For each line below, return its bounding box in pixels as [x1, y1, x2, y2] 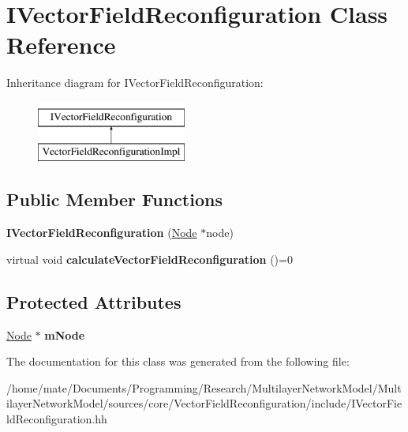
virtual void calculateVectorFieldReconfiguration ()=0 [6, 250, 293, 267]
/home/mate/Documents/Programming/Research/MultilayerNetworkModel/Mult [6, 379, 402, 396]
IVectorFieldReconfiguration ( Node [6, 224, 197, 241]
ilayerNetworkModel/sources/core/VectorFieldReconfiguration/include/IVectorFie [6, 395, 402, 411]
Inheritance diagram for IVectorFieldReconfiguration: [6, 74, 264, 91]
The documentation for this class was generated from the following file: [6, 353, 350, 370]
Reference [6, 28, 116, 61]
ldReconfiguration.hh [6, 411, 107, 427]
